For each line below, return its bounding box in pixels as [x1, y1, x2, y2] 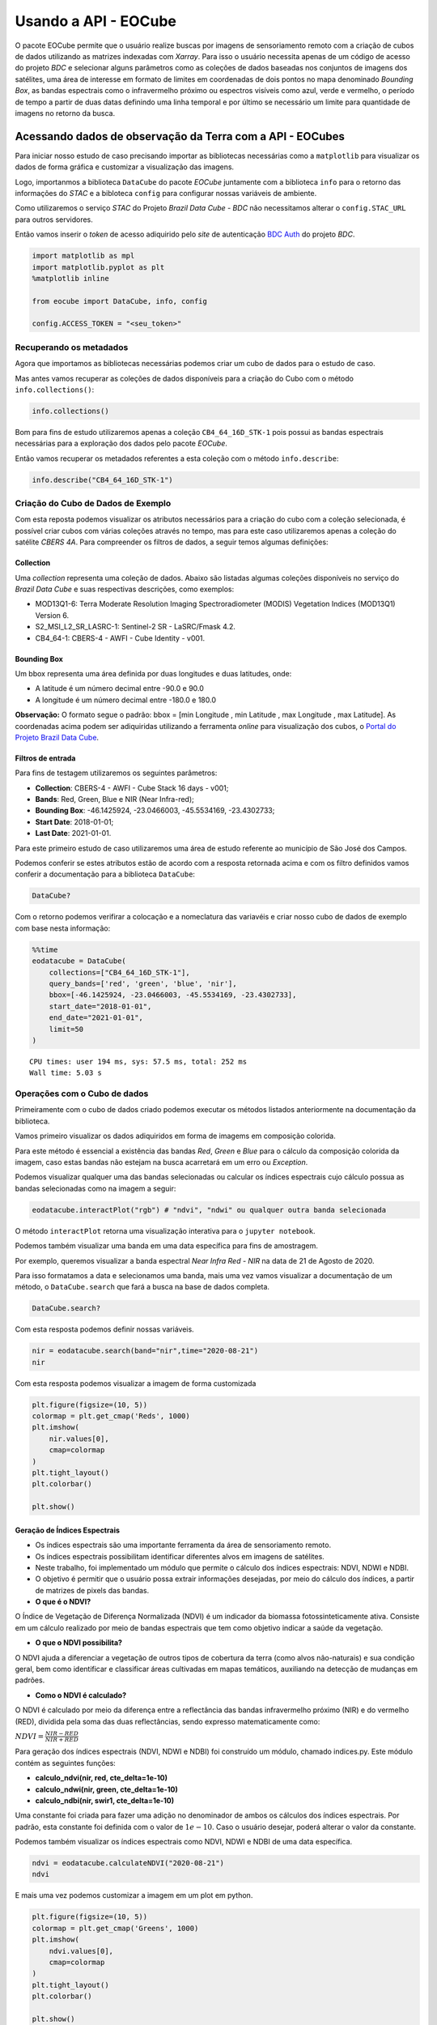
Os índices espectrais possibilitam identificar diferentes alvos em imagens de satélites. [35, 1551, 325, 1561]
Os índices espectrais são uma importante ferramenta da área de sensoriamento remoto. [35, 1540, 332, 1550]
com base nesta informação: [15, 923, 111, 933]
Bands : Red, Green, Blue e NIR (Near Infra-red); [35, 795, 194, 804]
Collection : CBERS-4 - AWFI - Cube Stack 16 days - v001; [35, 782, 229, 793]
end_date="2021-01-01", [49, 1013, 143, 1022]
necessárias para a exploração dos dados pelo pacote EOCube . [15, 438, 228, 449]
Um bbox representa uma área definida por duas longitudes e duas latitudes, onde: [15, 668, 292, 678]
